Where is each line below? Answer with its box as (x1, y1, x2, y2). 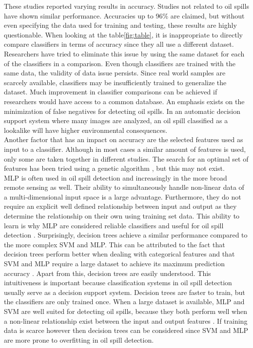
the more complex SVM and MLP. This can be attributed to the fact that (4, 239, 225, 249)
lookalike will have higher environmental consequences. (4, 125, 168, 135)
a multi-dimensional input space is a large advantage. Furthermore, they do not (4, 191, 241, 201)
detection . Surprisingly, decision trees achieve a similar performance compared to (4, 230, 248, 240)
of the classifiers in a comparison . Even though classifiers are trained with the (4, 58, 235, 68)
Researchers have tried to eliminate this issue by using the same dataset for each (4, 48, 245, 58)
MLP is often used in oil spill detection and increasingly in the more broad (4, 172, 227, 183)
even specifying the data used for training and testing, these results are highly (4, 20, 237, 30)
